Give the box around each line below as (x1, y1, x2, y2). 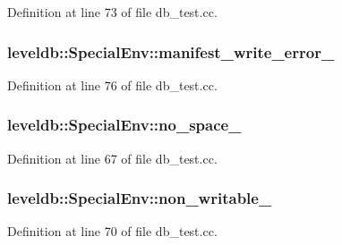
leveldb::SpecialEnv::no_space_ (7, 114, 242, 136)
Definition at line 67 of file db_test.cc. (7, 148, 218, 167)
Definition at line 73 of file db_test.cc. (7, 3, 218, 21)
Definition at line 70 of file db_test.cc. (7, 222, 218, 241)
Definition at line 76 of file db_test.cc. (7, 75, 218, 94)
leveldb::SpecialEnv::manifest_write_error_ (7, 40, 335, 63)
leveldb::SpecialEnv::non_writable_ (7, 187, 272, 209)
